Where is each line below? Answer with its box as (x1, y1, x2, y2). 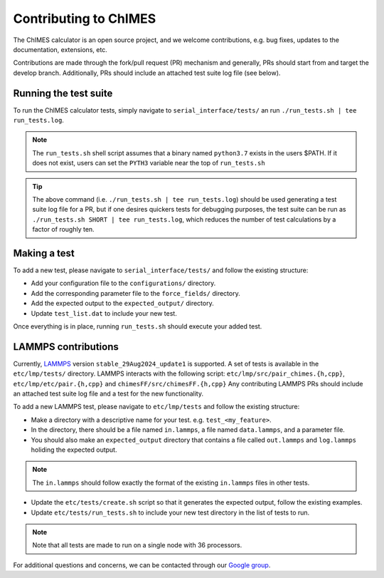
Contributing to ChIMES (13, 11, 156, 26)
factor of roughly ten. (32, 225, 95, 234)
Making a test (13, 247, 75, 259)
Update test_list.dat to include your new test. (31, 309, 177, 317)
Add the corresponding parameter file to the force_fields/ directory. (31, 289, 241, 297)
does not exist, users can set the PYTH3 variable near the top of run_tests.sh (32, 159, 266, 167)
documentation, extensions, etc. (13, 45, 108, 53)
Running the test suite (13, 87, 113, 99)
